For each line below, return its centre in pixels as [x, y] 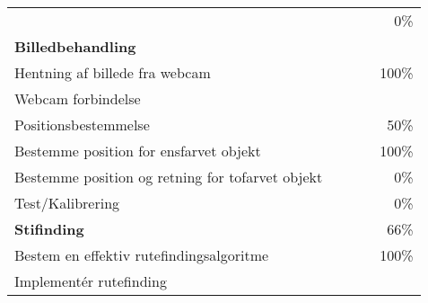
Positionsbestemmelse [82, 125]
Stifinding [49, 229]
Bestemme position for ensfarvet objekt [138, 151]
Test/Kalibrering [67, 203]
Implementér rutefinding [91, 281]
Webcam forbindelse [78, 98]
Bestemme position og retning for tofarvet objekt [169, 177]
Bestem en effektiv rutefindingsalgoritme [142, 255]
